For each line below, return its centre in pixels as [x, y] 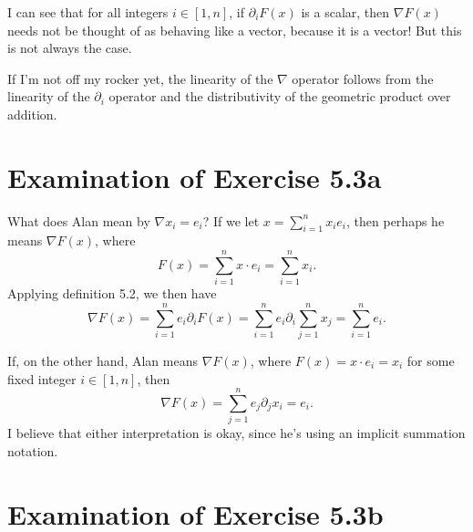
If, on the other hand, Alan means [103, 360]
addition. [32, 114]
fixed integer [42, 378]
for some [431, 360]
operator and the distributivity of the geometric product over [280, 96]
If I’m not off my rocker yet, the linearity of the [140, 78]
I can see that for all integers [88, 12]
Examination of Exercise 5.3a [195, 177]
